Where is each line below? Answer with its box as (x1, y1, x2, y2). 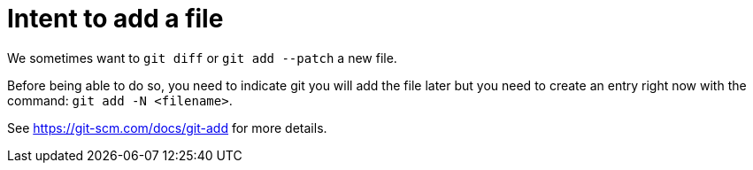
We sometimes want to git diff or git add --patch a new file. (7, 50, 397, 66)
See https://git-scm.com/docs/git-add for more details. (7, 120, 327, 135)
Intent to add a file (7, 4, 224, 34)
